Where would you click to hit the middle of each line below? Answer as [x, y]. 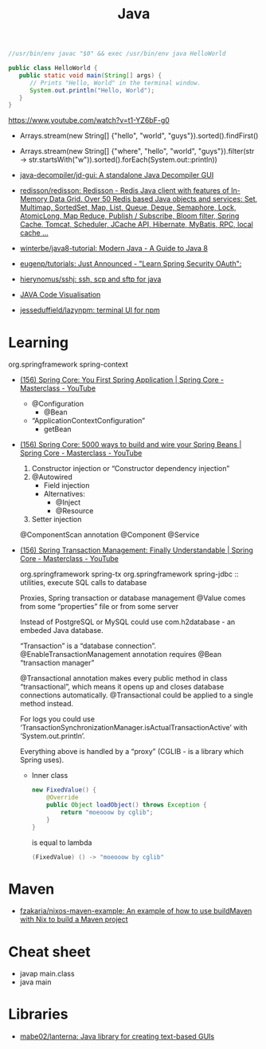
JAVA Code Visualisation [60, 295]
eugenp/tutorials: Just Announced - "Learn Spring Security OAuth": [131, 264]
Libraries [38, 1014]
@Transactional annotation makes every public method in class [123, 678]
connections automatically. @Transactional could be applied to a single [136, 695]
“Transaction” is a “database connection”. [88, 646]
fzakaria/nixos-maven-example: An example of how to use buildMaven [136, 911]
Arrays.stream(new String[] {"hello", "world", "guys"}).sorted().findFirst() [139, 136]
